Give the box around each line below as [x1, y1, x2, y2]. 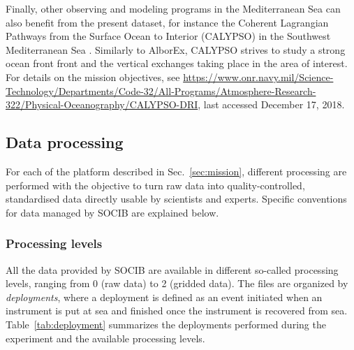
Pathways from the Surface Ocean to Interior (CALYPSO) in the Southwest [6, 29, 331, 43]
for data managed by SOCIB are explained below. [6, 205, 219, 219]
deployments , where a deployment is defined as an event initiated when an [6, 289, 323, 304]
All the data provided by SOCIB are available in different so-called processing [6, 262, 339, 277]
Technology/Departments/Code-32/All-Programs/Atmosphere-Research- [6, 83, 316, 98]
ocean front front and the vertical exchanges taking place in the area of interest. [6, 56, 348, 71]
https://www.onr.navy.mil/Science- [183, 69, 334, 84]
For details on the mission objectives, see [6, 69, 180, 84]
